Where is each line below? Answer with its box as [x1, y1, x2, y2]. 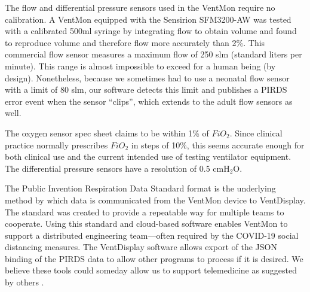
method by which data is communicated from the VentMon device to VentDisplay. [5, 193, 306, 206]
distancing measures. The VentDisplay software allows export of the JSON [5, 241, 277, 253]
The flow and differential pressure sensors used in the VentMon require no [5, 1, 275, 13]
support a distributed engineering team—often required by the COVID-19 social [5, 229, 299, 241]
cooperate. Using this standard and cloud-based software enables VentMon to [5, 217, 288, 230]
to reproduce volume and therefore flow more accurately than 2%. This [5, 36, 265, 48]
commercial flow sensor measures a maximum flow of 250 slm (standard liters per [5, 48, 302, 60]
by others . [5, 276, 44, 288]
